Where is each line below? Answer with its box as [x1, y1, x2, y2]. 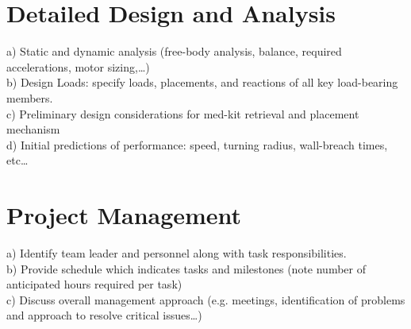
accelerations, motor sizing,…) [6, 58, 150, 75]
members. [6, 89, 53, 106]
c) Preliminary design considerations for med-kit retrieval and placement [6, 105, 359, 122]
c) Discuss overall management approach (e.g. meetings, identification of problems [6, 291, 405, 308]
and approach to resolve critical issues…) [6, 307, 202, 323]
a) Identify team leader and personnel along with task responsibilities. [6, 245, 347, 261]
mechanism [6, 121, 60, 137]
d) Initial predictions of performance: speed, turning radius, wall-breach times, [6, 136, 388, 153]
